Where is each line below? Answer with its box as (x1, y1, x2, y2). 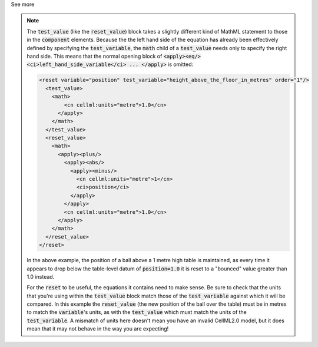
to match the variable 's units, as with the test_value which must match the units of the (26, 309, 247, 316)
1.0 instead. (26, 273, 55, 280)
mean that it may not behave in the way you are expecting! (26, 325, 169, 332)
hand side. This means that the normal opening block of (26, 52, 163, 60)
